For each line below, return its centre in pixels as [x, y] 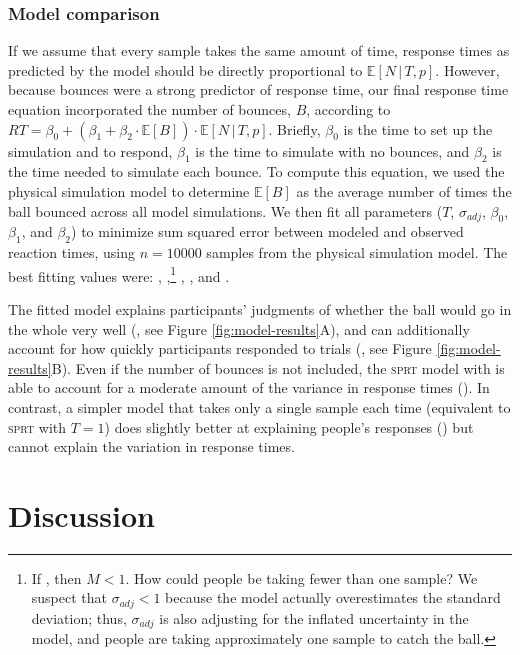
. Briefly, [294, 128]
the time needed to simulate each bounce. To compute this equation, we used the [256, 171]
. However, [467, 69]
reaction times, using [71, 252]
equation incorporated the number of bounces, [149, 109]
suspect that [69, 597]
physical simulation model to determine [129, 190]
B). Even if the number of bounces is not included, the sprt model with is [278, 367]
